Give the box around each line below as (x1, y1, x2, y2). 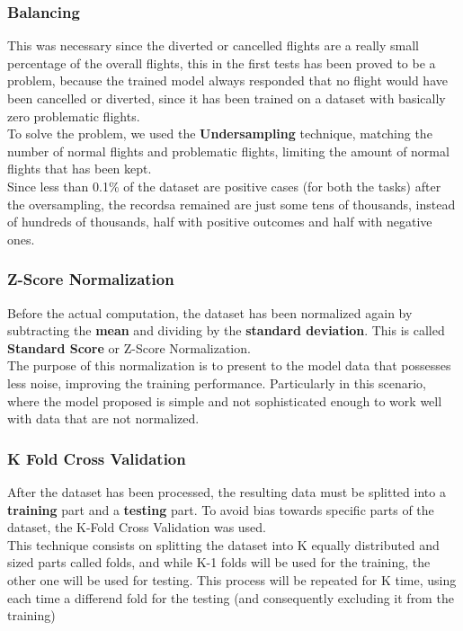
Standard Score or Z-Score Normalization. (7, 338, 251, 357)
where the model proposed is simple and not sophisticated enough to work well (7, 391, 442, 410)
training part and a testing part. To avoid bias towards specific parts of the (7, 500, 434, 519)
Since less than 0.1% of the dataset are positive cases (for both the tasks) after (7, 176, 441, 195)
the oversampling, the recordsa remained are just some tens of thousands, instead (7, 194, 456, 213)
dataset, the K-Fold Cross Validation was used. (7, 518, 267, 537)
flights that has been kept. (7, 159, 152, 178)
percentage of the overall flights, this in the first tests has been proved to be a (7, 53, 436, 72)
